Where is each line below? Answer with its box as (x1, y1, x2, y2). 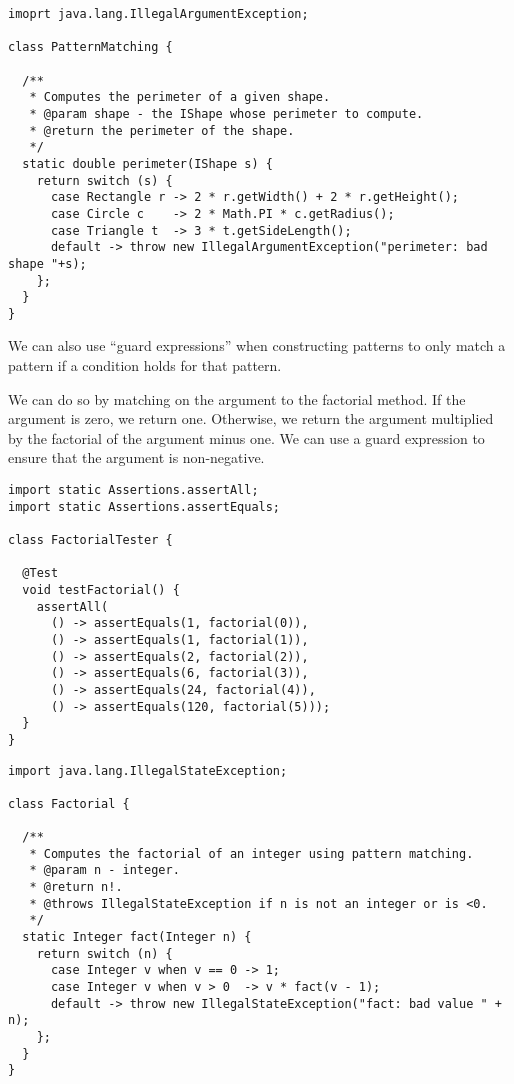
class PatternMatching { (8, 40, 173, 55)
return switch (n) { (36, 946, 173, 961)
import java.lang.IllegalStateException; (8, 763, 288, 778)
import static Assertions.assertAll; (8, 483, 259, 498)
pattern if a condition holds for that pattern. (8, 355, 282, 376)
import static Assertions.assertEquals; (8, 499, 281, 514)
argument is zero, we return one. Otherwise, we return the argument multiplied (8, 408, 494, 429)
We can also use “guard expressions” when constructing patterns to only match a (8, 335, 506, 356)
